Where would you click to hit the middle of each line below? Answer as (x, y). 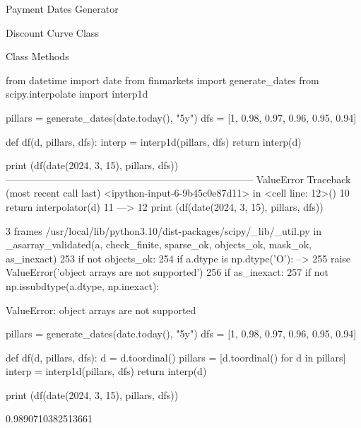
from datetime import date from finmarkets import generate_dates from (162, 80)
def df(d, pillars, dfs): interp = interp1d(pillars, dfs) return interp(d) (154, 141)
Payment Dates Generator (62, 8)
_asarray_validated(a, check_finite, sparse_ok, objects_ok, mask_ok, (159, 244)
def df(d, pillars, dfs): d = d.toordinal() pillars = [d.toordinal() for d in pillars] (176, 357)
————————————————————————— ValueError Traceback (178, 179)
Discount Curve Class (52, 32)
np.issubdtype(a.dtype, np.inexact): (83, 285)
